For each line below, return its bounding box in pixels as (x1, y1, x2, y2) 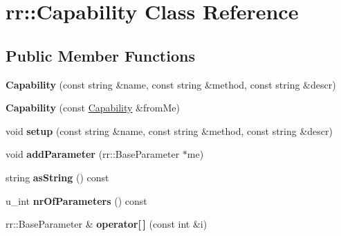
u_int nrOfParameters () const (6, 193, 147, 208)
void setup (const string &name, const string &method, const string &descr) (6, 123, 333, 138)
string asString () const (6, 170, 109, 184)
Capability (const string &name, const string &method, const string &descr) (6, 77, 336, 91)
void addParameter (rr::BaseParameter (6, 147, 180, 161)
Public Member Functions (6, 44, 195, 66)
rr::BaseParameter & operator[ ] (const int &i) (6, 217, 208, 231)
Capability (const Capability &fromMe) (6, 100, 180, 115)
